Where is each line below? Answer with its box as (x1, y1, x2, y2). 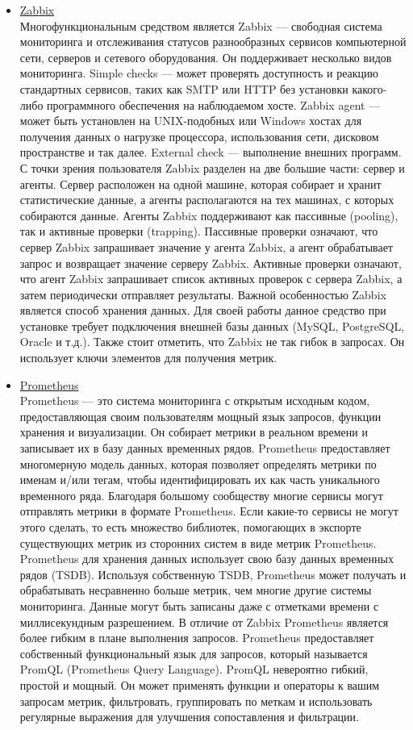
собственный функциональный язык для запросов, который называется (19, 644, 368, 661)
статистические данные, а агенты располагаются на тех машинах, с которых (19, 191, 394, 208)
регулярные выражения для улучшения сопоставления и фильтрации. (19, 708, 359, 725)
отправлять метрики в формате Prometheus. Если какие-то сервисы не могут (19, 503, 398, 519)
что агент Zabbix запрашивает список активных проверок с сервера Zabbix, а (19, 270, 403, 287)
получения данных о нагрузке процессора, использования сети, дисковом (19, 127, 379, 144)
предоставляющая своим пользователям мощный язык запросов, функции (19, 407, 382, 424)
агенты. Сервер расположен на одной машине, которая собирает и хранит (19, 175, 382, 192)
